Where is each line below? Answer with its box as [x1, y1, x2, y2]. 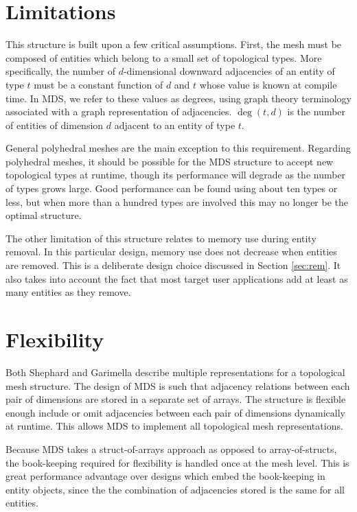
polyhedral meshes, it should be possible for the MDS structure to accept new [5, 154, 334, 168]
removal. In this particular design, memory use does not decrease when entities [5, 244, 337, 259]
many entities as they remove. [5, 285, 131, 299]
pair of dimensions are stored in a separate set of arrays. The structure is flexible [5, 392, 346, 406]
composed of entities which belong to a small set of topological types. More [5, 50, 322, 65]
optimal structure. [5, 208, 82, 222]
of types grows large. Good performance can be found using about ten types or [5, 181, 338, 196]
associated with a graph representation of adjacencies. [5, 104, 232, 119]
